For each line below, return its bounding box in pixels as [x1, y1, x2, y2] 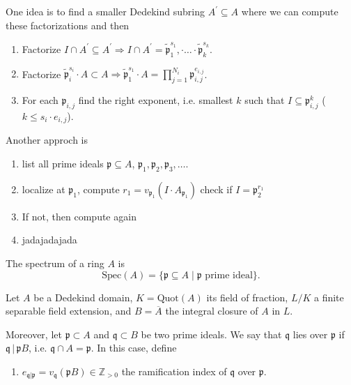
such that [244, 93, 285, 107]
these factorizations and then [6, 17, 130, 32]
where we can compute [241, 4, 338, 18]
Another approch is [6, 133, 88, 147]
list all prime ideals [22, 156, 104, 171]
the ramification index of [121, 364, 227, 379]
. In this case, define [91, 340, 177, 355]
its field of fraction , [206, 289, 288, 304]
